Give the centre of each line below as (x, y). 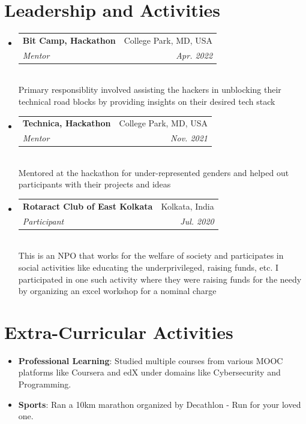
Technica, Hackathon (67, 123)
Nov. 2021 (189, 138)
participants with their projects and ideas (94, 184)
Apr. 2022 (194, 55)
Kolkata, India (187, 206)
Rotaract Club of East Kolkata (88, 206)
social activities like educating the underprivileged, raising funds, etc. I (148, 267)
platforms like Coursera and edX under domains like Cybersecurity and (149, 372)
